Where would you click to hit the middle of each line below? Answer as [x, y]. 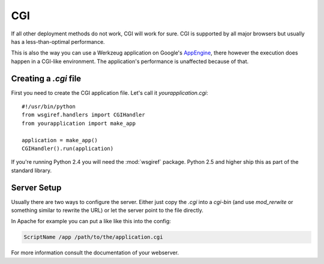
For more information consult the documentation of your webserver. [95, 253]
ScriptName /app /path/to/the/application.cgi [93, 237]
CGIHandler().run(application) [68, 148]
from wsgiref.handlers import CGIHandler [83, 115]
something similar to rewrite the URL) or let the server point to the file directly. [107, 211]
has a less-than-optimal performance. [58, 41]
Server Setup [36, 187]
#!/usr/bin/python [49, 107]
